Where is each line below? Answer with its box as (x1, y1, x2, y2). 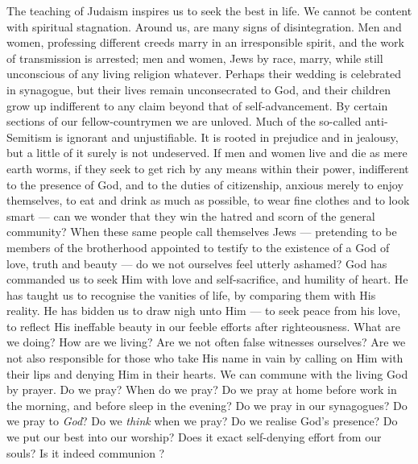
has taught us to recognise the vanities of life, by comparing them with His (6, 286, 376, 303)
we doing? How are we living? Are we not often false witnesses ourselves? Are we (6, 333, 406, 350)
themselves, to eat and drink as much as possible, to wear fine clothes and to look (6, 192, 410, 209)
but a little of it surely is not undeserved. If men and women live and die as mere (6, 144, 408, 161)
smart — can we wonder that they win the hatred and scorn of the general (6, 207, 375, 224)
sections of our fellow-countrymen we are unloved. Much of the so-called (6, 113, 362, 130)
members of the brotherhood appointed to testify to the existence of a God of (6, 238, 390, 255)
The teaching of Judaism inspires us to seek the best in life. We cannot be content (6, 2, 412, 19)
